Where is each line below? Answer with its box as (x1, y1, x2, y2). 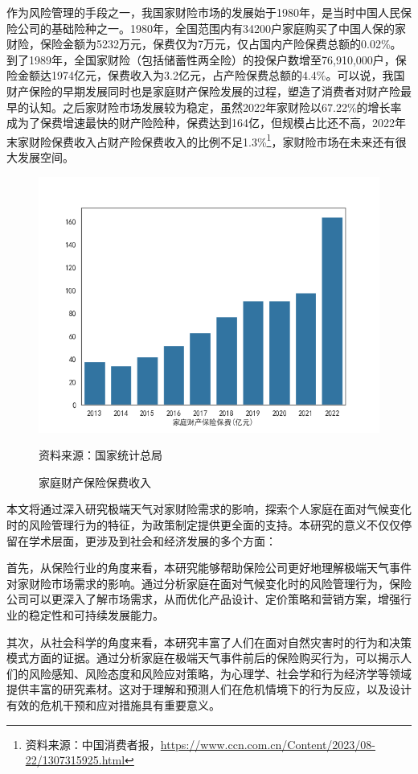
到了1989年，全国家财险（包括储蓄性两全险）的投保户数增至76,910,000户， (6, 51, 395, 68)
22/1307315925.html (25, 751, 125, 768)
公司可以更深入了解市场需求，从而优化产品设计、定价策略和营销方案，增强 (6, 591, 400, 607)
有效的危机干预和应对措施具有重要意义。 (6, 696, 220, 713)
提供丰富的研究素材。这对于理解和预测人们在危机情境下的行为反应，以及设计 (6, 681, 412, 698)
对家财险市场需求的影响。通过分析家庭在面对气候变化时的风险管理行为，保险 (6, 574, 412, 591)
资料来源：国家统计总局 (39, 447, 162, 463)
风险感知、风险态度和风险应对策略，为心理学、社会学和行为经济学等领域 (28, 665, 412, 681)
